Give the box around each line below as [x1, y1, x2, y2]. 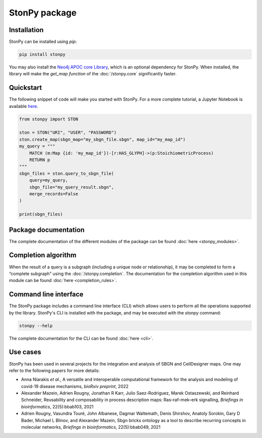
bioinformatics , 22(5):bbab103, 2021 [21, 403, 94, 409]
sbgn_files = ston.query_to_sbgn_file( [19, 171, 114, 176]
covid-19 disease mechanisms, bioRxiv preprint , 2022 [21, 383, 129, 389]
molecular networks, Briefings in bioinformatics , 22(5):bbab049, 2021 [21, 424, 161, 430]
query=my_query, [29, 177, 68, 183]
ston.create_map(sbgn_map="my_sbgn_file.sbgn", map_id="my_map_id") [19, 137, 186, 142]
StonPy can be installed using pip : [9, 39, 77, 45]
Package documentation [9, 226, 85, 234]
